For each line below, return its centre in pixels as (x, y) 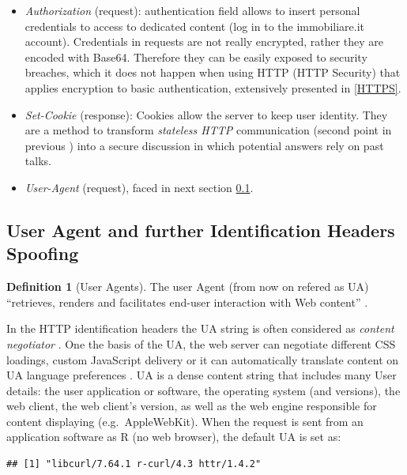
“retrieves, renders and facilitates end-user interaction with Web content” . (187, 302)
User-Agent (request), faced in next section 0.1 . (139, 187)
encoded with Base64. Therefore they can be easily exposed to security (196, 57)
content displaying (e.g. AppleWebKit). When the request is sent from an (185, 421)
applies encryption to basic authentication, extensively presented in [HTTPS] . (213, 87)
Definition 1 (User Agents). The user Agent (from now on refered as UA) (188, 287)
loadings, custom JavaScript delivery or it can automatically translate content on (203, 359)
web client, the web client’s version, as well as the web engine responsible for (192, 406)
